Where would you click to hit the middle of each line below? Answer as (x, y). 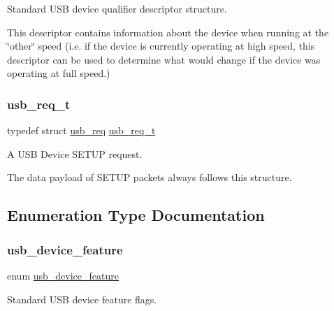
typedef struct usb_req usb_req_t (81, 130)
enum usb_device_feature (63, 275)
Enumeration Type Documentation (136, 215)
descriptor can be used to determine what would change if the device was (164, 59)
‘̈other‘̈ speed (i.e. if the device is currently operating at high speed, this (161, 46)
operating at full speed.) (59, 73)
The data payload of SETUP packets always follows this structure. (150, 177)
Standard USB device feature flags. (82, 299)
